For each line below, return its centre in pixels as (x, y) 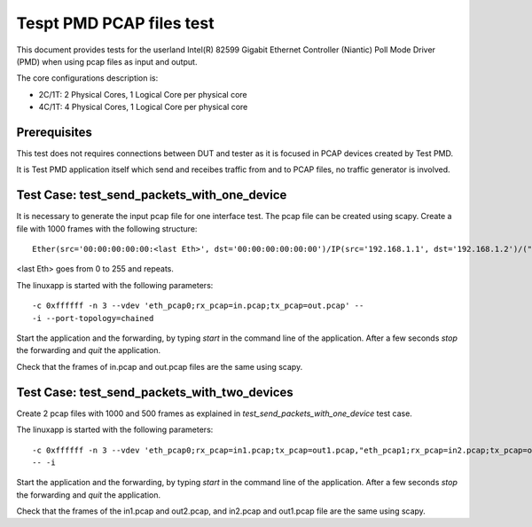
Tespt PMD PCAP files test (115, 23)
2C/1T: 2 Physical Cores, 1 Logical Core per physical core (143, 94)
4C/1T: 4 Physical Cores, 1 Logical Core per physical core (143, 107)
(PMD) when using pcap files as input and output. (107, 61)
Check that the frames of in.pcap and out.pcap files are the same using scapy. (160, 366)
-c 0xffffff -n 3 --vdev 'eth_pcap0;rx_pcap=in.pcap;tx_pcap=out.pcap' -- (198, 306)
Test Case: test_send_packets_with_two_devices (155, 392)
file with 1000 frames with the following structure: (107, 228)
